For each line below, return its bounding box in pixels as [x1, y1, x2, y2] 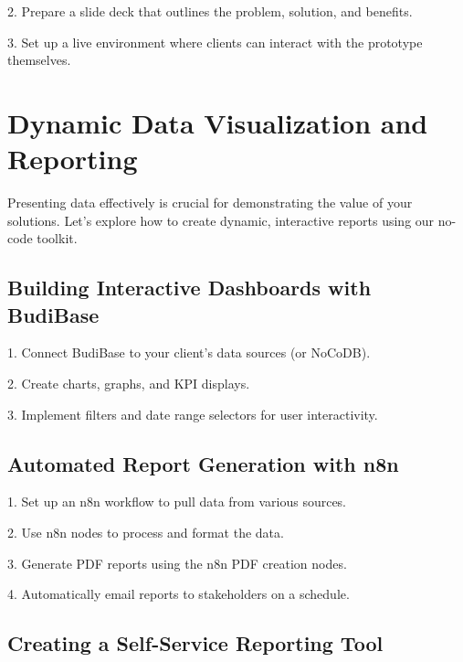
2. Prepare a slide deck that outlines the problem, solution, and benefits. [7, 2, 413, 20]
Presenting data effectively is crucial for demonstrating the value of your [7, 193, 413, 212]
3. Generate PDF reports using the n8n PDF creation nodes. [7, 553, 347, 572]
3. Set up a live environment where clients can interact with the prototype [7, 32, 423, 51]
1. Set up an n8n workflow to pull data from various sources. [7, 492, 347, 511]
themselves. [7, 50, 71, 69]
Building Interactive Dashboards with [7, 273, 372, 302]
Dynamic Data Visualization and [7, 103, 428, 141]
